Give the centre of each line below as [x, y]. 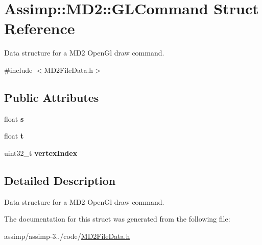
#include [18, 70]
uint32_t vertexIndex [41, 153]
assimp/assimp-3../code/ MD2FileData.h [67, 236]
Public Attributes [52, 97]
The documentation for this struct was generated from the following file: [117, 219]
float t [14, 136]
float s [14, 118]
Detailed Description [60, 180]
